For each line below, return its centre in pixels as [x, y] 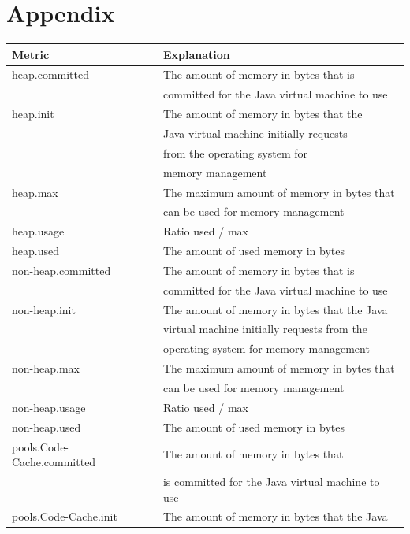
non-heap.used [47, 426]
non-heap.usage [49, 407]
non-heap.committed [61, 270]
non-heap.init [44, 309]
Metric [31, 54]
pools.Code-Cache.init [65, 516]
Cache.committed [54, 462]
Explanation [196, 54]
